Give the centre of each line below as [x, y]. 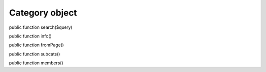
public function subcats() [34, 54]
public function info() [30, 36]
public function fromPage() [36, 45]
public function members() [36, 63]
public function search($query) [41, 27]
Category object [43, 13]
